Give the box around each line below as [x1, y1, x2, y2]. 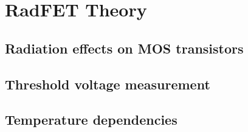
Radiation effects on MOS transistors [5, 38, 244, 57]
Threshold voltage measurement [5, 74, 210, 93]
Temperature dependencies [5, 110, 177, 129]
